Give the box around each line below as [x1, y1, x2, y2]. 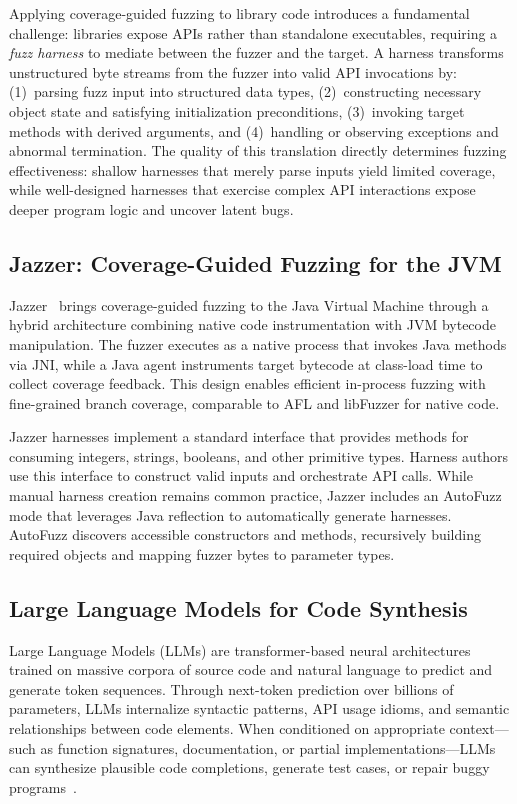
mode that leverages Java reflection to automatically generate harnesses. [9, 504, 452, 525]
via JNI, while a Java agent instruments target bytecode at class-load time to [9, 353, 483, 374]
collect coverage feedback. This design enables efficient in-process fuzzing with [9, 373, 486, 394]
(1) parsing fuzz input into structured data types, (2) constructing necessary [9, 81, 482, 102]
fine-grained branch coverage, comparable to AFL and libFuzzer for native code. [9, 392, 500, 413]
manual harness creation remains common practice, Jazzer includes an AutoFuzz [9, 485, 502, 506]
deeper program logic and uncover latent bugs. [9, 198, 294, 219]
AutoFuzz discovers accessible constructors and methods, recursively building [9, 524, 481, 545]
